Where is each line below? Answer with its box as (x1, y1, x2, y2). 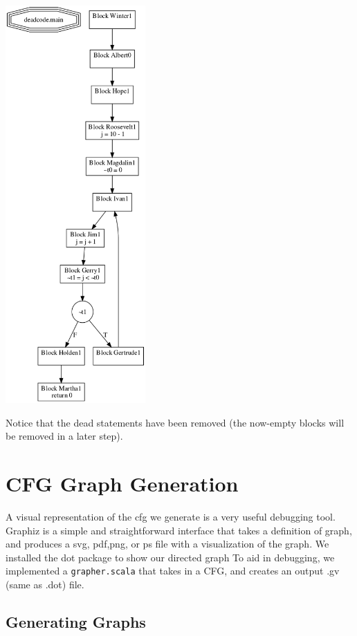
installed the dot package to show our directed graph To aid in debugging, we (6, 550, 335, 564)
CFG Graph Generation (6, 469, 239, 497)
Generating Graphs (6, 610, 146, 632)
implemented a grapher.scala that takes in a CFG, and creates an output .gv (6, 563, 340, 578)
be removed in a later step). (6, 429, 123, 443)
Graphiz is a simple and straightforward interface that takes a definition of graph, (6, 523, 352, 537)
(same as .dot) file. (6, 577, 84, 591)
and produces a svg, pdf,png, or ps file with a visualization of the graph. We (6, 536, 329, 551)
